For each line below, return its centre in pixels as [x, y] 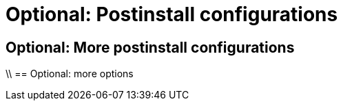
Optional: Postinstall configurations [172, 14]
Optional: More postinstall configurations [150, 47]
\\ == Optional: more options [70, 74]
